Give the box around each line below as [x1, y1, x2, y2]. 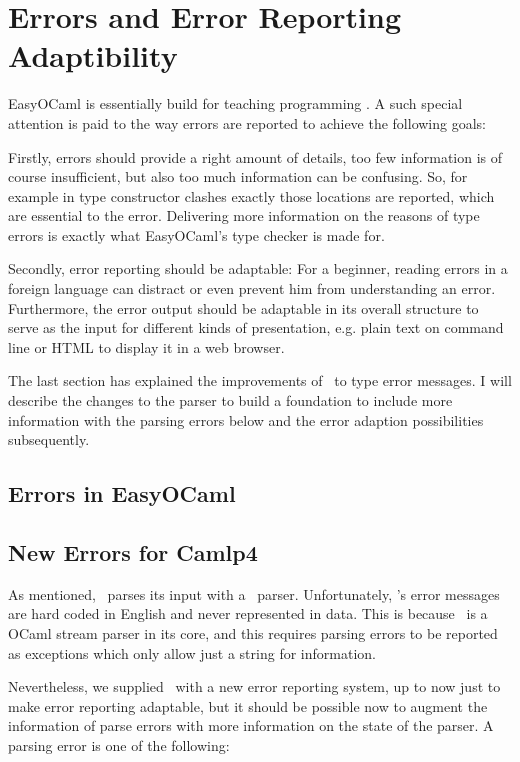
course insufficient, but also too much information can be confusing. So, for [8, 166, 468, 187]
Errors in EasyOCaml [8, 478, 236, 509]
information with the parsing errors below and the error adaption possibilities [8, 409, 484, 430]
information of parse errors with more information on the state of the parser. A [8, 715, 494, 736]
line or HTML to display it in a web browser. [8, 336, 285, 357]
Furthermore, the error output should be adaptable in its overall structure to [8, 297, 479, 318]
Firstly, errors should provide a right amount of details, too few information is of [8, 146, 503, 167]
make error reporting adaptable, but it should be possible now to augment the [8, 695, 488, 716]
